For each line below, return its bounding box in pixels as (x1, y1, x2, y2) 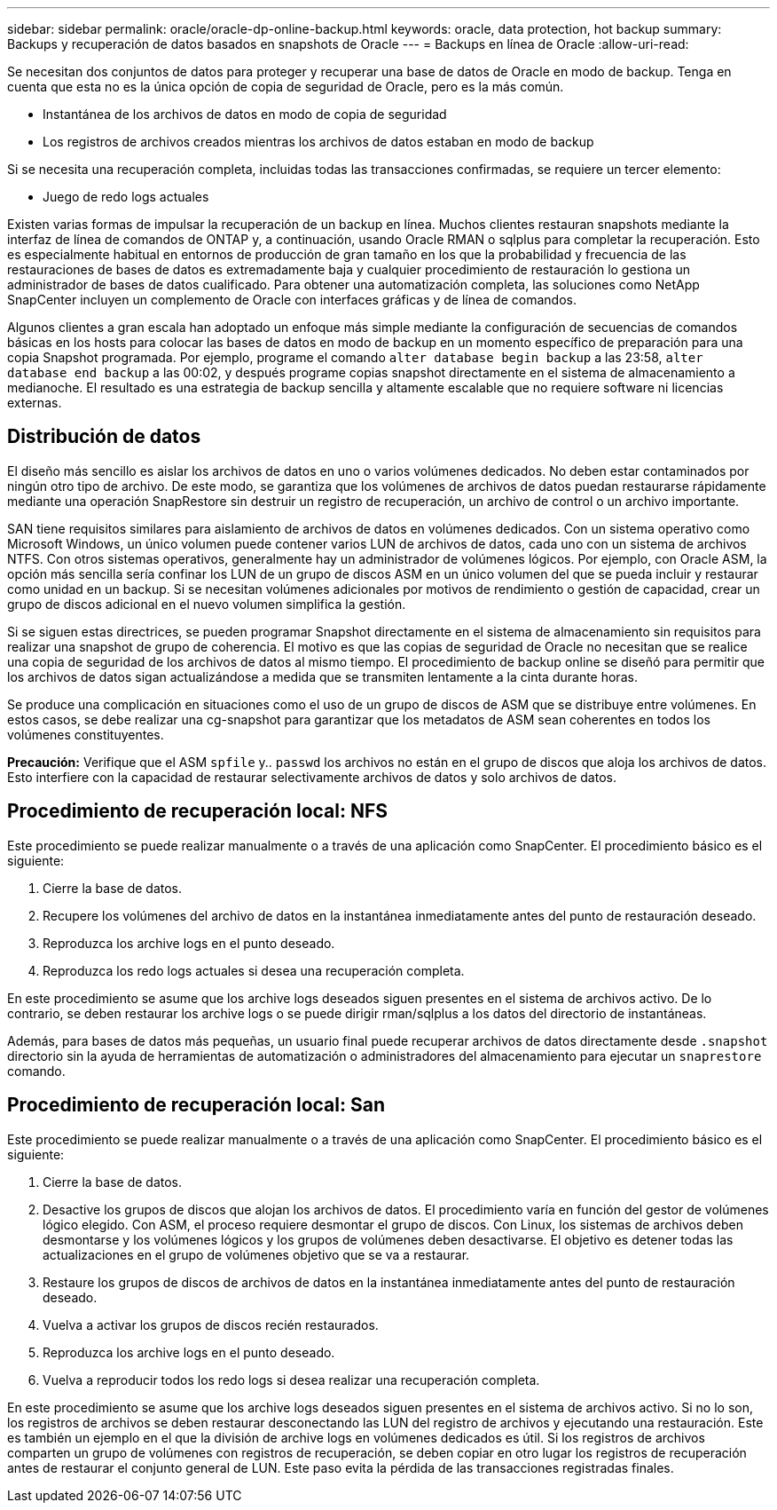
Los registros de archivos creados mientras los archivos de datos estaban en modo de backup (43, 134, 594, 149)
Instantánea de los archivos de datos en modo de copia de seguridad (43, 107, 447, 122)
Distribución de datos (7, 425, 201, 448)
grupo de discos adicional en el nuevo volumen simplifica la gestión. (7, 596, 406, 612)
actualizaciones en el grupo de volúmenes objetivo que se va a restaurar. (43, 1246, 470, 1262)
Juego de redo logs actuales (43, 189, 209, 204)
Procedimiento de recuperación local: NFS (7, 800, 388, 823)
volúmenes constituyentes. (7, 726, 164, 742)
